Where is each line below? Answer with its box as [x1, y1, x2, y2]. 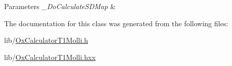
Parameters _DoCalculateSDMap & [4, 1, 116, 11]
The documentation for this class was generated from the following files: [4, 18, 228, 28]
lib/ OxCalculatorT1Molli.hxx [4, 51, 96, 62]
